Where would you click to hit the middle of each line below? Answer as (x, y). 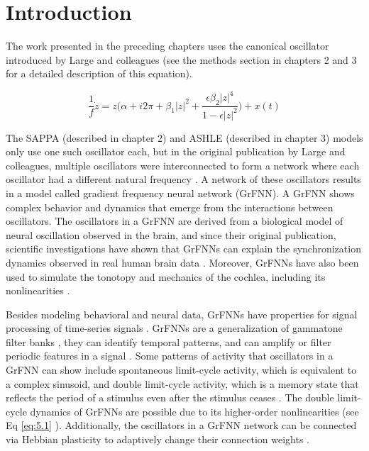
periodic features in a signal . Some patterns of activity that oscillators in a (170, 356)
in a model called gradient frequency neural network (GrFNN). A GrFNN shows (180, 193)
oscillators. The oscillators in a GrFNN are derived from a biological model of (175, 221)
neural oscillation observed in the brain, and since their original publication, (171, 234)
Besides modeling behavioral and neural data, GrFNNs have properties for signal (182, 314)
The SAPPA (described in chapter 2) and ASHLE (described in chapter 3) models (184, 137)
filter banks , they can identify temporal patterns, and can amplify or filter (169, 341)
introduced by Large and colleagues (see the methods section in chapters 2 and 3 (181, 59)
